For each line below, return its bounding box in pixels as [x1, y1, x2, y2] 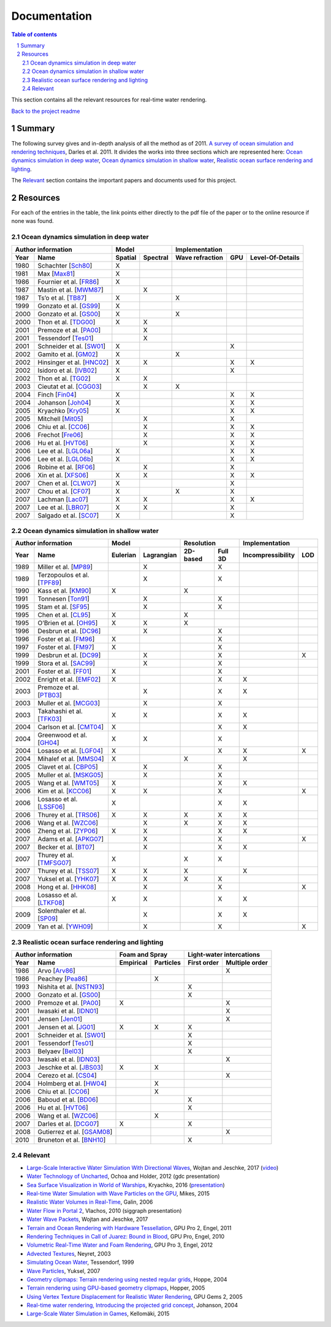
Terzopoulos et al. [37, 571, 89, 580]
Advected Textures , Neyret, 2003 [26, 1250, 112, 1257]
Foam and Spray [119, 951, 168, 959]
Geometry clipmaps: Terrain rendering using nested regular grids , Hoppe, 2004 [26, 1275, 227, 1283]
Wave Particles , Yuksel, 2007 [26, 1267, 101, 1274]
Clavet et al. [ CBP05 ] [37, 763, 98, 771]
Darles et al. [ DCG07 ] [37, 1119, 99, 1128]
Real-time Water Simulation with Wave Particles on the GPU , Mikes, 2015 [26, 1190, 210, 1197]
